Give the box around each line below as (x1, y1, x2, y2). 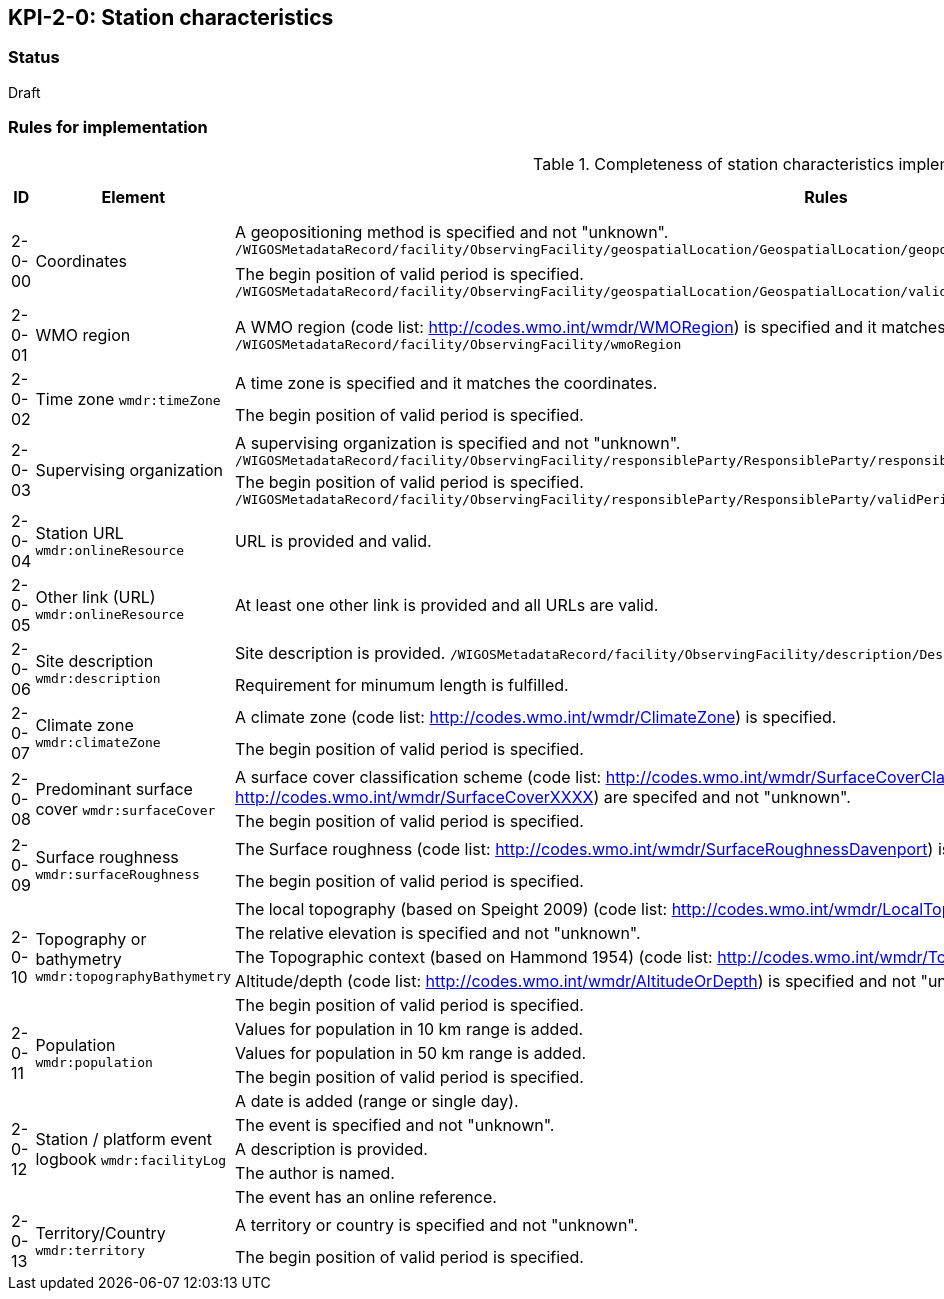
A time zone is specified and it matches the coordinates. (235, 372, 658, 393)
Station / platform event (35, 1128, 212, 1149)
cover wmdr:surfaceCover (35, 798, 216, 819)
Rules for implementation (8, 117, 208, 138)
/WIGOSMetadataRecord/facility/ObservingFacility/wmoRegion (235, 337, 682, 353)
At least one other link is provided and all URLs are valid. (235, 594, 659, 615)
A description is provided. (235, 1138, 428, 1159)
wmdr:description (35, 671, 161, 687)
